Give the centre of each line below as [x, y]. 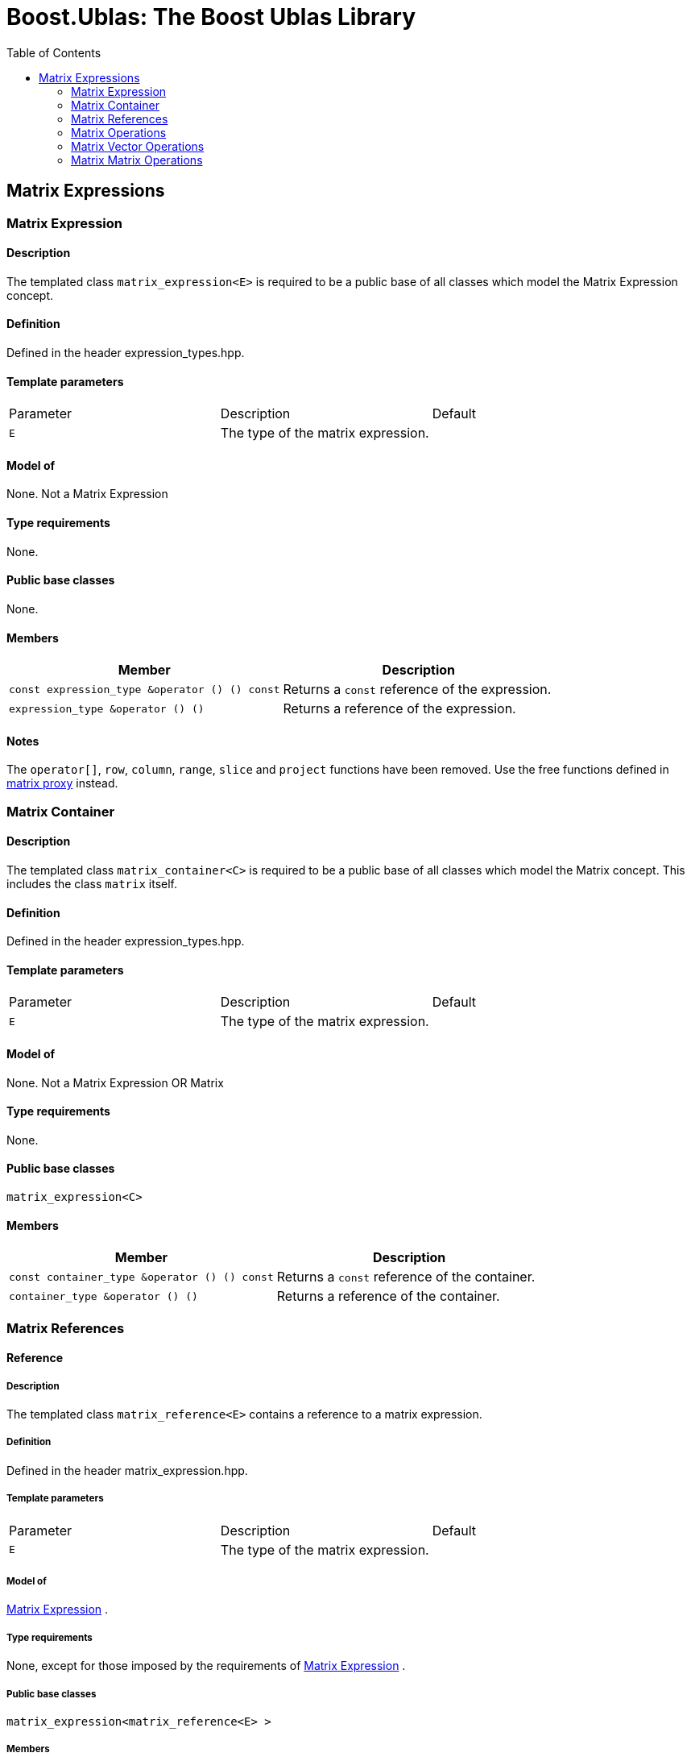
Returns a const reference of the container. [406, 1277]
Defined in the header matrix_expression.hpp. [127, 1470]
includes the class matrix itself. [92, 883]
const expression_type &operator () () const [145, 689]
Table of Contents [54, 52]
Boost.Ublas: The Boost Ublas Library [211, 17]
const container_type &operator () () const [141, 1277]
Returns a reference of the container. [388, 1296]
